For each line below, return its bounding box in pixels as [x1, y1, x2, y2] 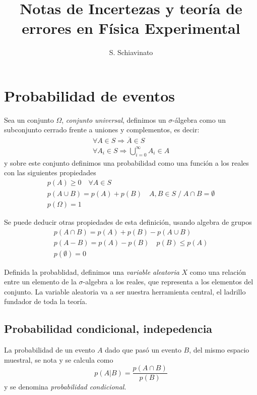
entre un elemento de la [4, 276, 77, 287]
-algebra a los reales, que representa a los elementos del [83, 276, 253, 287]
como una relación [189, 266, 246, 277]
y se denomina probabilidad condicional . [4, 381, 126, 392]
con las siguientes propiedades [4, 167, 96, 178]
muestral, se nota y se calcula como [4, 354, 113, 365]
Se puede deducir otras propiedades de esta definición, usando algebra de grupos [4, 216, 252, 227]
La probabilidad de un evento [4, 344, 95, 355]
